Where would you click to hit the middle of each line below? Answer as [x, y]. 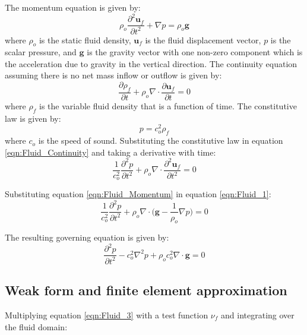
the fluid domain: [36, 326]
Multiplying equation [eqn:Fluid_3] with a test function [107, 315]
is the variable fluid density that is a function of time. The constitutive [168, 105]
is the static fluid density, [85, 39]
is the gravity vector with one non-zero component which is [195, 52]
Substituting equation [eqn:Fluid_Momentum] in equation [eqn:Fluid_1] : [138, 194]
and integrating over [258, 315]
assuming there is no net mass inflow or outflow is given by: [113, 75]
